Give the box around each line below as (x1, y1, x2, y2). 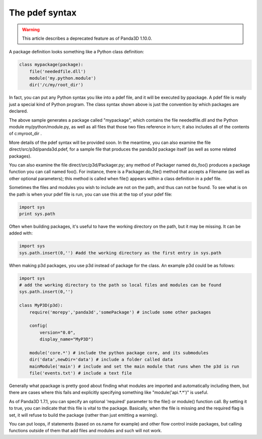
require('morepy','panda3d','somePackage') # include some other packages (29, 309, 211, 315)
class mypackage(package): (19, 62, 83, 67)
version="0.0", (39, 329, 76, 335)
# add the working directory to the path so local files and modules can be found (19, 282, 222, 288)
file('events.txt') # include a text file (29, 371, 132, 376)
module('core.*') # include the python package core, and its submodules (29, 350, 209, 356)
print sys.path (19, 211, 55, 217)
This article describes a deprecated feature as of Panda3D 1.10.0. (22, 35, 152, 41)
